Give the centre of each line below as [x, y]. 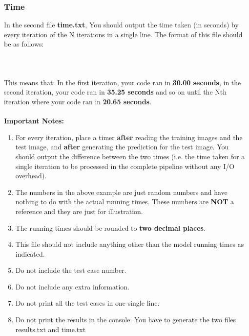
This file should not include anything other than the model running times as [130, 244]
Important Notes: [34, 121]
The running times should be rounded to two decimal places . [110, 228]
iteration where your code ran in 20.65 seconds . [78, 101]
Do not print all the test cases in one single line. [87, 303]
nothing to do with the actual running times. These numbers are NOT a [125, 202]
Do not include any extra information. [73, 286]
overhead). [31, 176]
